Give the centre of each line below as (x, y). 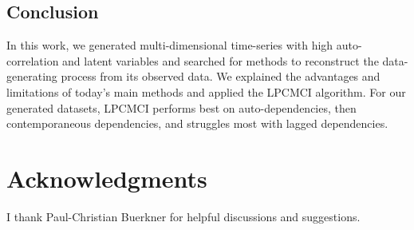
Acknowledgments (107, 178)
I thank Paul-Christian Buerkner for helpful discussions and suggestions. (183, 216)
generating (32, 76)
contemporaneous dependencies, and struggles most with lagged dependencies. (197, 123)
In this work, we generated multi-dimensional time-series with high (170, 45)
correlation (33, 60)
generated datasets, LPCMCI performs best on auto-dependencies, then (181, 107)
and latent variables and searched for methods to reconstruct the (221, 60)
